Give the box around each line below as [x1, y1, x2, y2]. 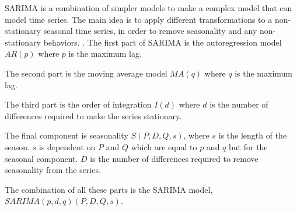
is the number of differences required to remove [90, 152, 258, 164]
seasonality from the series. [5, 164, 101, 176]
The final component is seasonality [5, 129, 128, 141]
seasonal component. [5, 152, 78, 164]
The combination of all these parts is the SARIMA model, [5, 183, 213, 195]
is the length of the [218, 129, 287, 141]
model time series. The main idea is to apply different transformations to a [5, 13, 272, 25]
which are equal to [131, 140, 197, 153]
